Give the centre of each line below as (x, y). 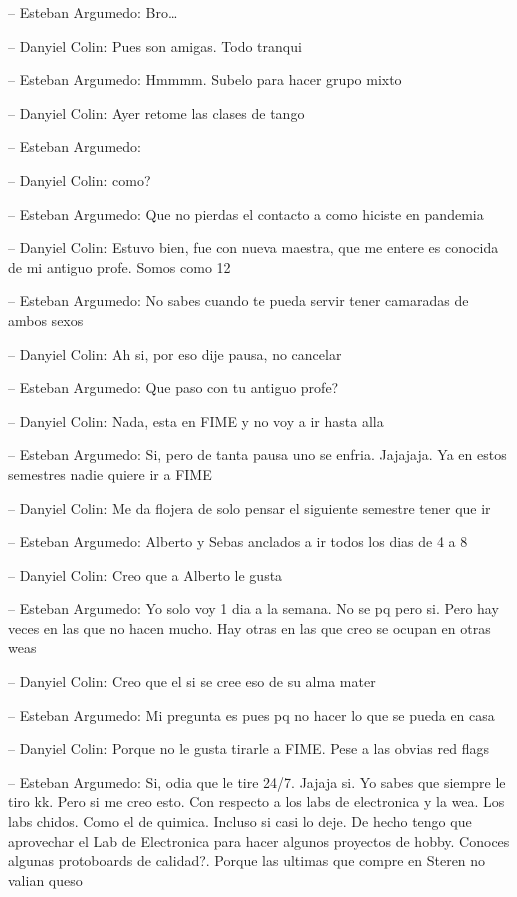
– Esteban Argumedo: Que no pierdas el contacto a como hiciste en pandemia (246, 213)
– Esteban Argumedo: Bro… (93, 12)
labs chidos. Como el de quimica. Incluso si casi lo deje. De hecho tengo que (240, 821)
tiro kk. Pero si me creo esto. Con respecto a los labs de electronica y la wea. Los (256, 801)
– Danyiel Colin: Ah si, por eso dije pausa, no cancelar (175, 353)
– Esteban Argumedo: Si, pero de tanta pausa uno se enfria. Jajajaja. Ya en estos (257, 454)
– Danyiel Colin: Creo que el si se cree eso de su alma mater (192, 681)
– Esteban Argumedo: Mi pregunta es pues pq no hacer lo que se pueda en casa (251, 714)
